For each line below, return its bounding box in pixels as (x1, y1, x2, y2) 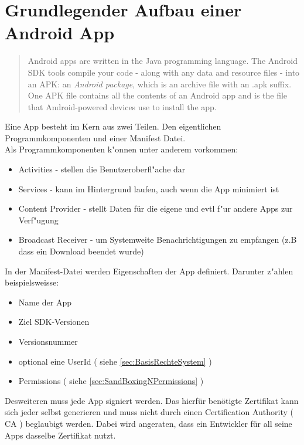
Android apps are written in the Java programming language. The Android (28, 55, 298, 67)
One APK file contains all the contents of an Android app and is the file (28, 89, 288, 101)
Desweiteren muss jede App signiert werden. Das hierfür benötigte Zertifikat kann (5, 394, 299, 406)
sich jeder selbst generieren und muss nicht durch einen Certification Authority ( (5, 406, 293, 418)
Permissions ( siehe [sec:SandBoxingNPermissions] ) (18, 375, 204, 387)
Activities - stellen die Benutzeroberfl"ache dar (18, 163, 186, 175)
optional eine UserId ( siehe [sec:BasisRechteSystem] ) (18, 355, 212, 367)
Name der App (18, 295, 72, 308)
